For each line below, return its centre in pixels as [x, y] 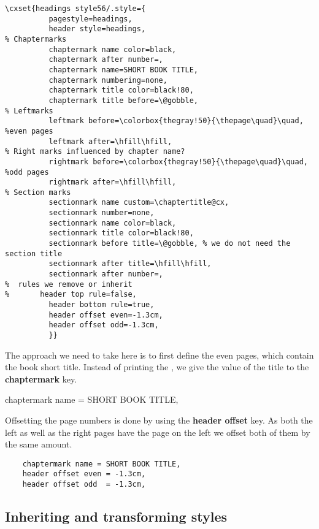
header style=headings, [97, 29]
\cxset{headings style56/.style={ [75, 9]
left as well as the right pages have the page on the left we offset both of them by [158, 432]
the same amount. [39, 444]
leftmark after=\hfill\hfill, [110, 141]
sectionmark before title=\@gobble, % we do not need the [170, 244]
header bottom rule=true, [102, 305]
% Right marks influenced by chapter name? [95, 152]
